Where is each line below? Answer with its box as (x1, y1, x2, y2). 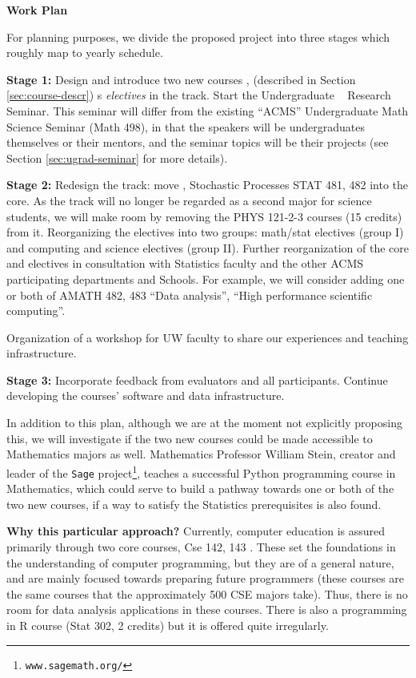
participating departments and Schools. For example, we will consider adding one (6, 270, 405, 287)
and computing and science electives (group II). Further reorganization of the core (6, 239, 410, 256)
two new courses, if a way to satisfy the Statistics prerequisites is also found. (6, 495, 382, 512)
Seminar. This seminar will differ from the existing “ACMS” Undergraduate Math (6, 102, 409, 119)
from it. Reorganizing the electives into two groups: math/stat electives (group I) (6, 224, 404, 240)
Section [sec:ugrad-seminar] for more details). (6, 149, 228, 166)
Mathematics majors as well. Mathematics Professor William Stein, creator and (6, 446, 396, 462)
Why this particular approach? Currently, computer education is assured (6, 523, 386, 539)
